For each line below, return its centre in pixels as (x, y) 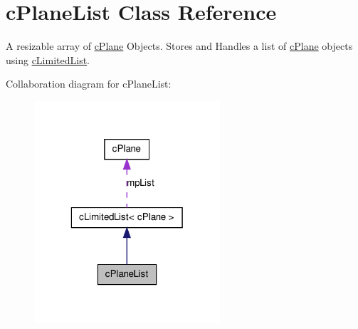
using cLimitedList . (48, 59)
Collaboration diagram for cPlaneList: (89, 84)
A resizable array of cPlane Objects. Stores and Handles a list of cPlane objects (179, 46)
